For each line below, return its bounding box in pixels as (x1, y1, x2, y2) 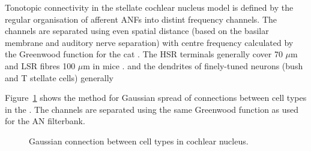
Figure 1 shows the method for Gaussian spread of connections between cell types (5, 91, 307, 104)
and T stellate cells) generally (5, 71, 114, 84)
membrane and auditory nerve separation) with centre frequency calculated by (5, 36, 294, 48)
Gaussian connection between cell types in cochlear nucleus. (29, 134, 249, 147)
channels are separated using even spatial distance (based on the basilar (5, 24, 269, 37)
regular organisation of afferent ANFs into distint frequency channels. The (5, 13, 277, 25)
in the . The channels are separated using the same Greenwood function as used (5, 103, 299, 115)
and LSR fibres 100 (5, 59, 76, 72)
